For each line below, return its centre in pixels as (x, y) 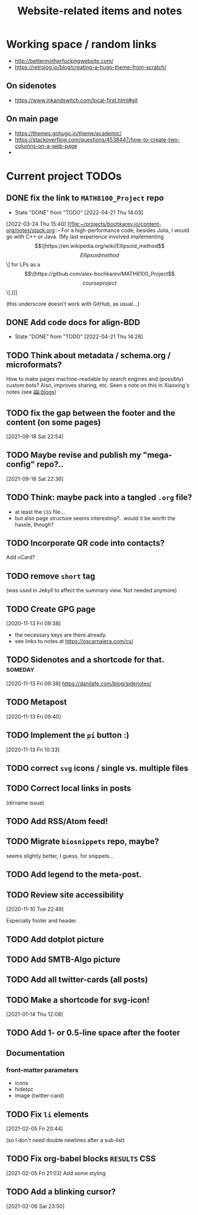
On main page (32, 119)
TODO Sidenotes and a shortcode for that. (85, 660)
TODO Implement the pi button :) (68, 735)
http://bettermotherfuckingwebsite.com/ (64, 61)
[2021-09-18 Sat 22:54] (35, 436)
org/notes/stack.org (31, 230)
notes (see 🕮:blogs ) (31, 392)
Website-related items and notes (100, 11)
